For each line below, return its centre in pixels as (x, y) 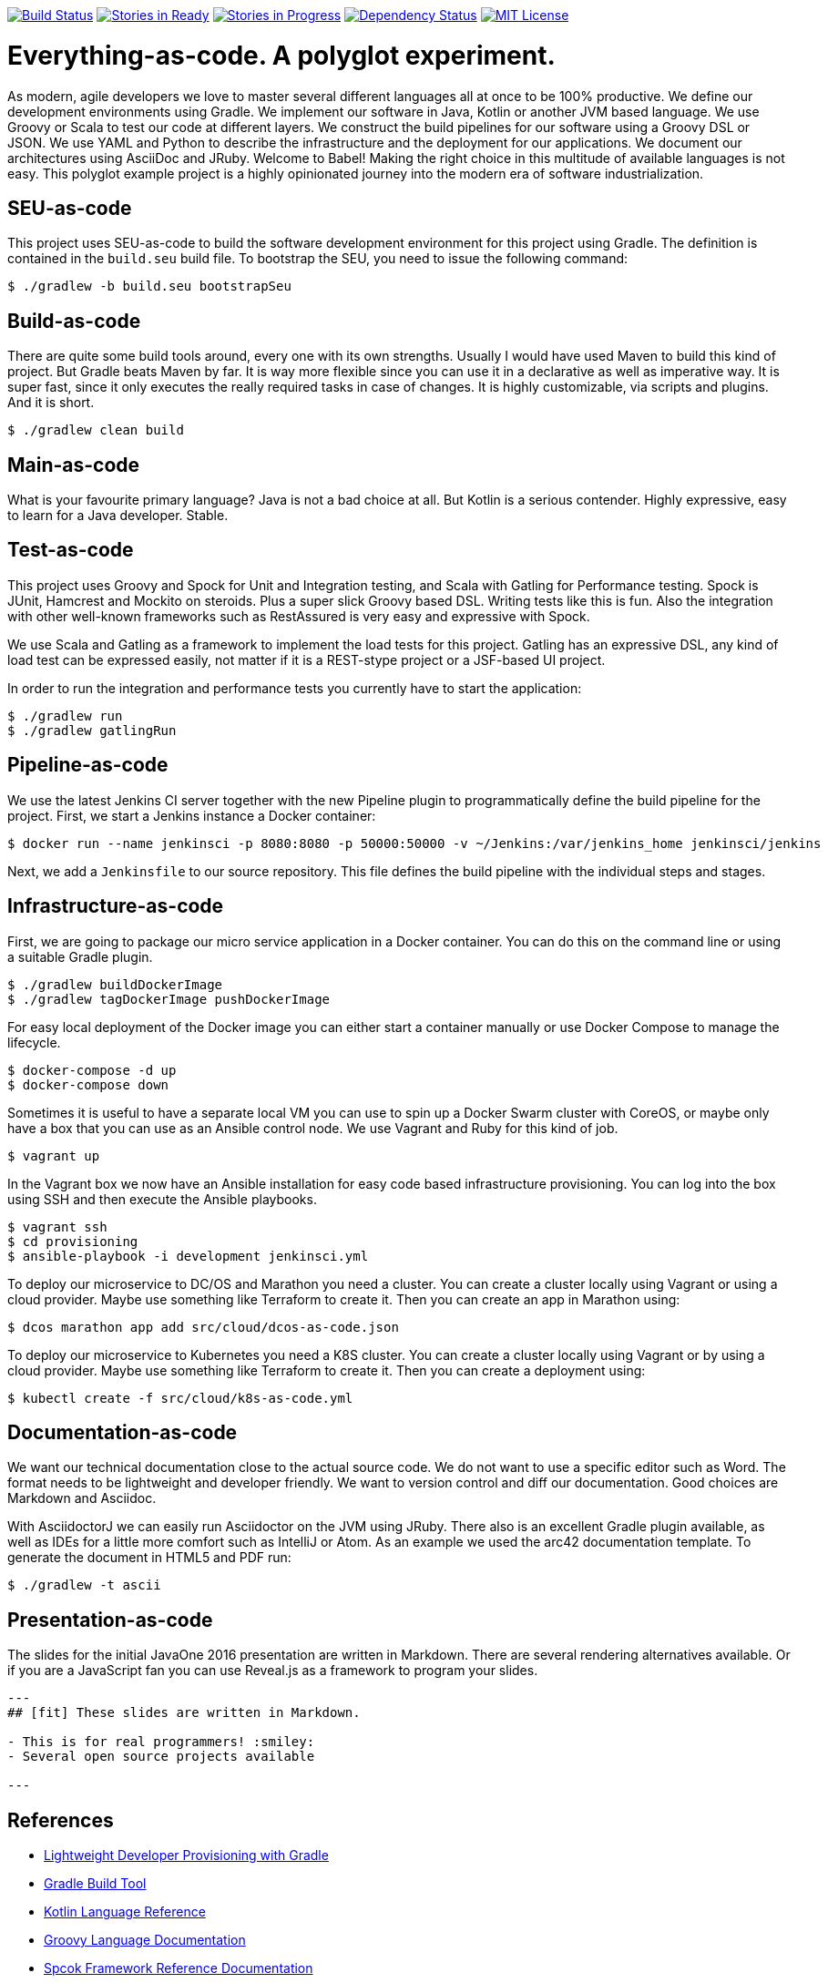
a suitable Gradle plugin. (80, 956)
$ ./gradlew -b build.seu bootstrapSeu (149, 286)
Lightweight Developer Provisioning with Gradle (186, 1855)
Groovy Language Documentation (145, 1940)
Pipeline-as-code (88, 765)
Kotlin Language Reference (125, 1912)
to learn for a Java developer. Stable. (118, 516)
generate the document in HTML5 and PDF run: (149, 1558)
